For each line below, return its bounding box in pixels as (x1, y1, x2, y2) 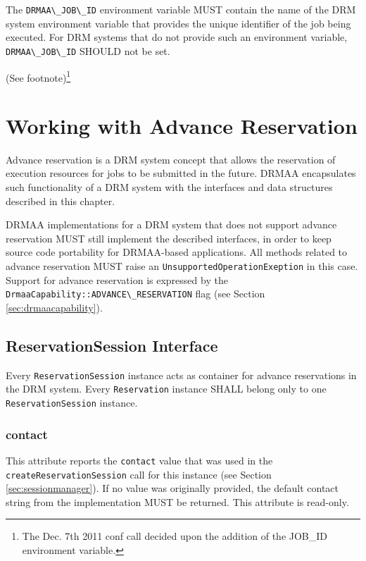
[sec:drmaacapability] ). (6, 300, 103, 314)
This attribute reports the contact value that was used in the (6, 452, 273, 467)
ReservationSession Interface (6, 334, 218, 356)
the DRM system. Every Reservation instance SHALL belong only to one (6, 381, 327, 396)
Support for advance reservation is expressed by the (6, 272, 228, 287)
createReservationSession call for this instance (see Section (6, 467, 272, 481)
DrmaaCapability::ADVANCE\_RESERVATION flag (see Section (6, 286, 265, 301)
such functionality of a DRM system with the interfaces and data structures (6, 180, 333, 195)
